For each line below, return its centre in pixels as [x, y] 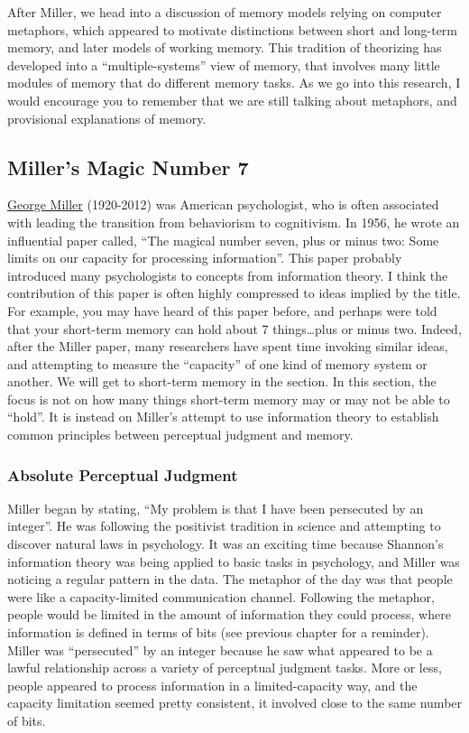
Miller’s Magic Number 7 [128, 167]
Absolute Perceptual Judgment [123, 474]
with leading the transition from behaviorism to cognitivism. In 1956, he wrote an [234, 222]
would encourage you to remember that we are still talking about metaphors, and [232, 100]
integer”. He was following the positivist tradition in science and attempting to [224, 526]
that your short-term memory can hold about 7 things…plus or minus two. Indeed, [234, 328]
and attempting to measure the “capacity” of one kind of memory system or [217, 363]
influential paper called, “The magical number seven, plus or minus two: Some [223, 240]
